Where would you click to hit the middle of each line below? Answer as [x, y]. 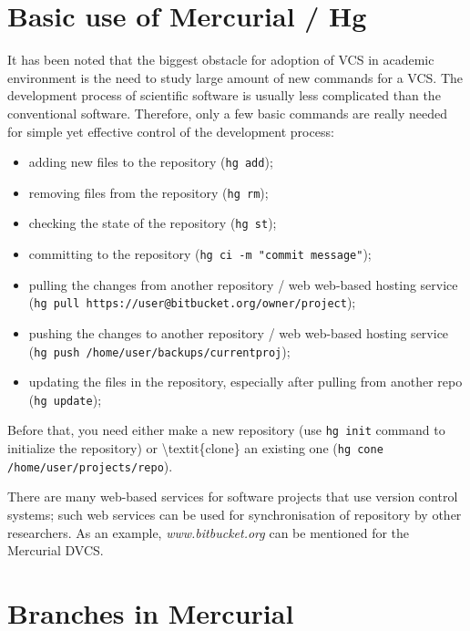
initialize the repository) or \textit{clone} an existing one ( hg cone [195, 448]
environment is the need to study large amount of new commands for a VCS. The [235, 77]
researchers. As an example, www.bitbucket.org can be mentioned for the [209, 532]
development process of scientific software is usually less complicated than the [224, 95]
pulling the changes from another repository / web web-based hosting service [243, 284]
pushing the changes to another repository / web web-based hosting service [239, 332]
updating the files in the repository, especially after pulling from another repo [245, 382]
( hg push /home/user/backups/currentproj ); [159, 351]
